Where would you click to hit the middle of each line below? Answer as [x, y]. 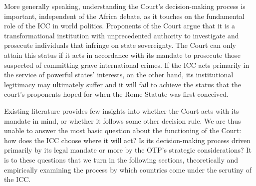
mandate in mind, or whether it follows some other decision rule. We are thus [123, 120]
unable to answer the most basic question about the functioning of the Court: [123, 130]
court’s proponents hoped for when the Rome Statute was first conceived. [116, 94]
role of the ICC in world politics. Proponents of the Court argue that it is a [120, 26]
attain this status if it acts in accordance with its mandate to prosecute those [122, 55]
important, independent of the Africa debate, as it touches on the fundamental [124, 16]
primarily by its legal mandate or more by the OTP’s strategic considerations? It [128, 150]
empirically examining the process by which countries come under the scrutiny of [128, 169]
